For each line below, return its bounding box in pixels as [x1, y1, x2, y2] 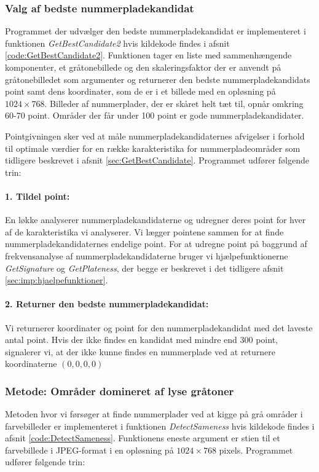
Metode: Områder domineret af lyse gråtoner [5, 383, 234, 398]
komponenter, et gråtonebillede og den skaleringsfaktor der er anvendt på [5, 61, 282, 73]
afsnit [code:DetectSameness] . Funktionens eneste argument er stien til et [5, 431, 280, 444]
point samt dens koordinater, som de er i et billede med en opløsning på [5, 85, 276, 98]
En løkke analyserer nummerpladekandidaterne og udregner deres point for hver [5, 213, 306, 226]
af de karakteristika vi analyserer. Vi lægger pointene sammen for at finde [5, 225, 284, 238]
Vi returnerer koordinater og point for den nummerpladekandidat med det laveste [5, 321, 313, 334]
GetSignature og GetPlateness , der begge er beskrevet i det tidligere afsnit [5, 261, 284, 274]
